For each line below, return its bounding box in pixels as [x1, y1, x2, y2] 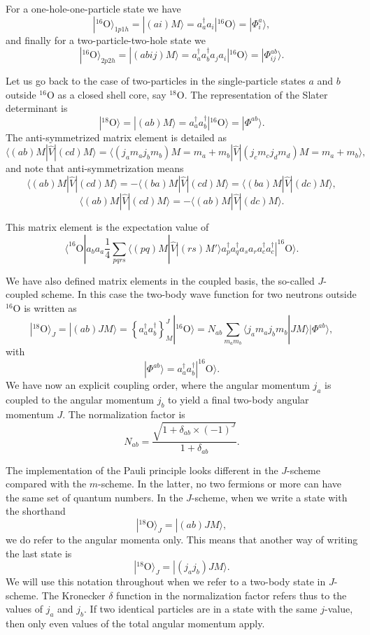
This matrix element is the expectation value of [6, 219, 209, 234]
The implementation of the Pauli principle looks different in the [6, 462, 278, 477]
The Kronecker [41, 587, 106, 602]
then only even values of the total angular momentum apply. [6, 616, 265, 631]
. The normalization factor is [62, 407, 185, 422]
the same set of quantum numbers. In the [6, 490, 183, 504]
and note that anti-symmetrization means [6, 161, 184, 176]
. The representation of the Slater [184, 87, 328, 101]
